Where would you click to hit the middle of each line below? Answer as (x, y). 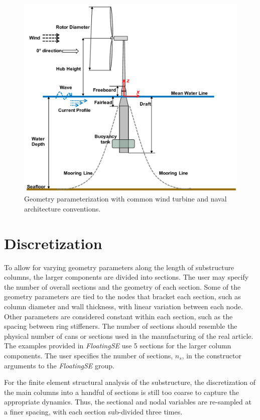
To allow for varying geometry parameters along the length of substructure (119, 267)
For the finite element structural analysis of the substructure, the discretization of (130, 382)
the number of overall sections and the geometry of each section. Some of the (122, 286)
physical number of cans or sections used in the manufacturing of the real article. (129, 336)
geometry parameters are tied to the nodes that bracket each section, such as (122, 296)
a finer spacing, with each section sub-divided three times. (93, 411)
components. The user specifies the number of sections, (89, 355)
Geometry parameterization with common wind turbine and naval (125, 199)
